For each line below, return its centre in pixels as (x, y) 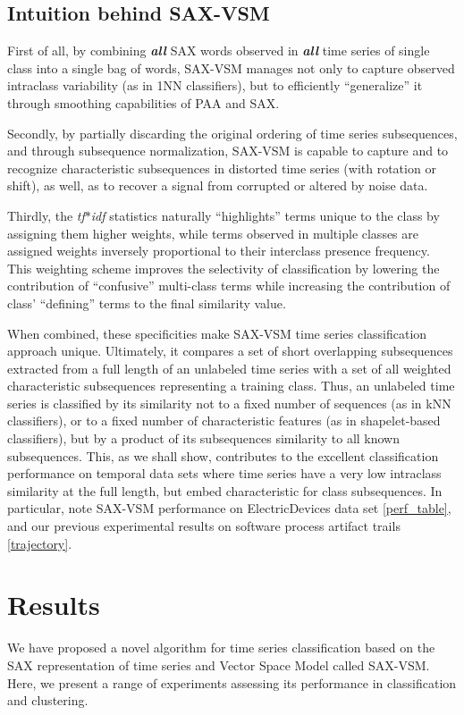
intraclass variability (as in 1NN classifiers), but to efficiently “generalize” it (215, 85)
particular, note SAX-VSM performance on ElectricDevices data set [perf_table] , (229, 508)
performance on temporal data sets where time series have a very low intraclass (224, 473)
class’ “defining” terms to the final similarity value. (147, 303)
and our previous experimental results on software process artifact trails (204, 526)
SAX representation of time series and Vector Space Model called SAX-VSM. (219, 665)
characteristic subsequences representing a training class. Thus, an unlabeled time (231, 386)
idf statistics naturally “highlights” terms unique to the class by (265, 215)
